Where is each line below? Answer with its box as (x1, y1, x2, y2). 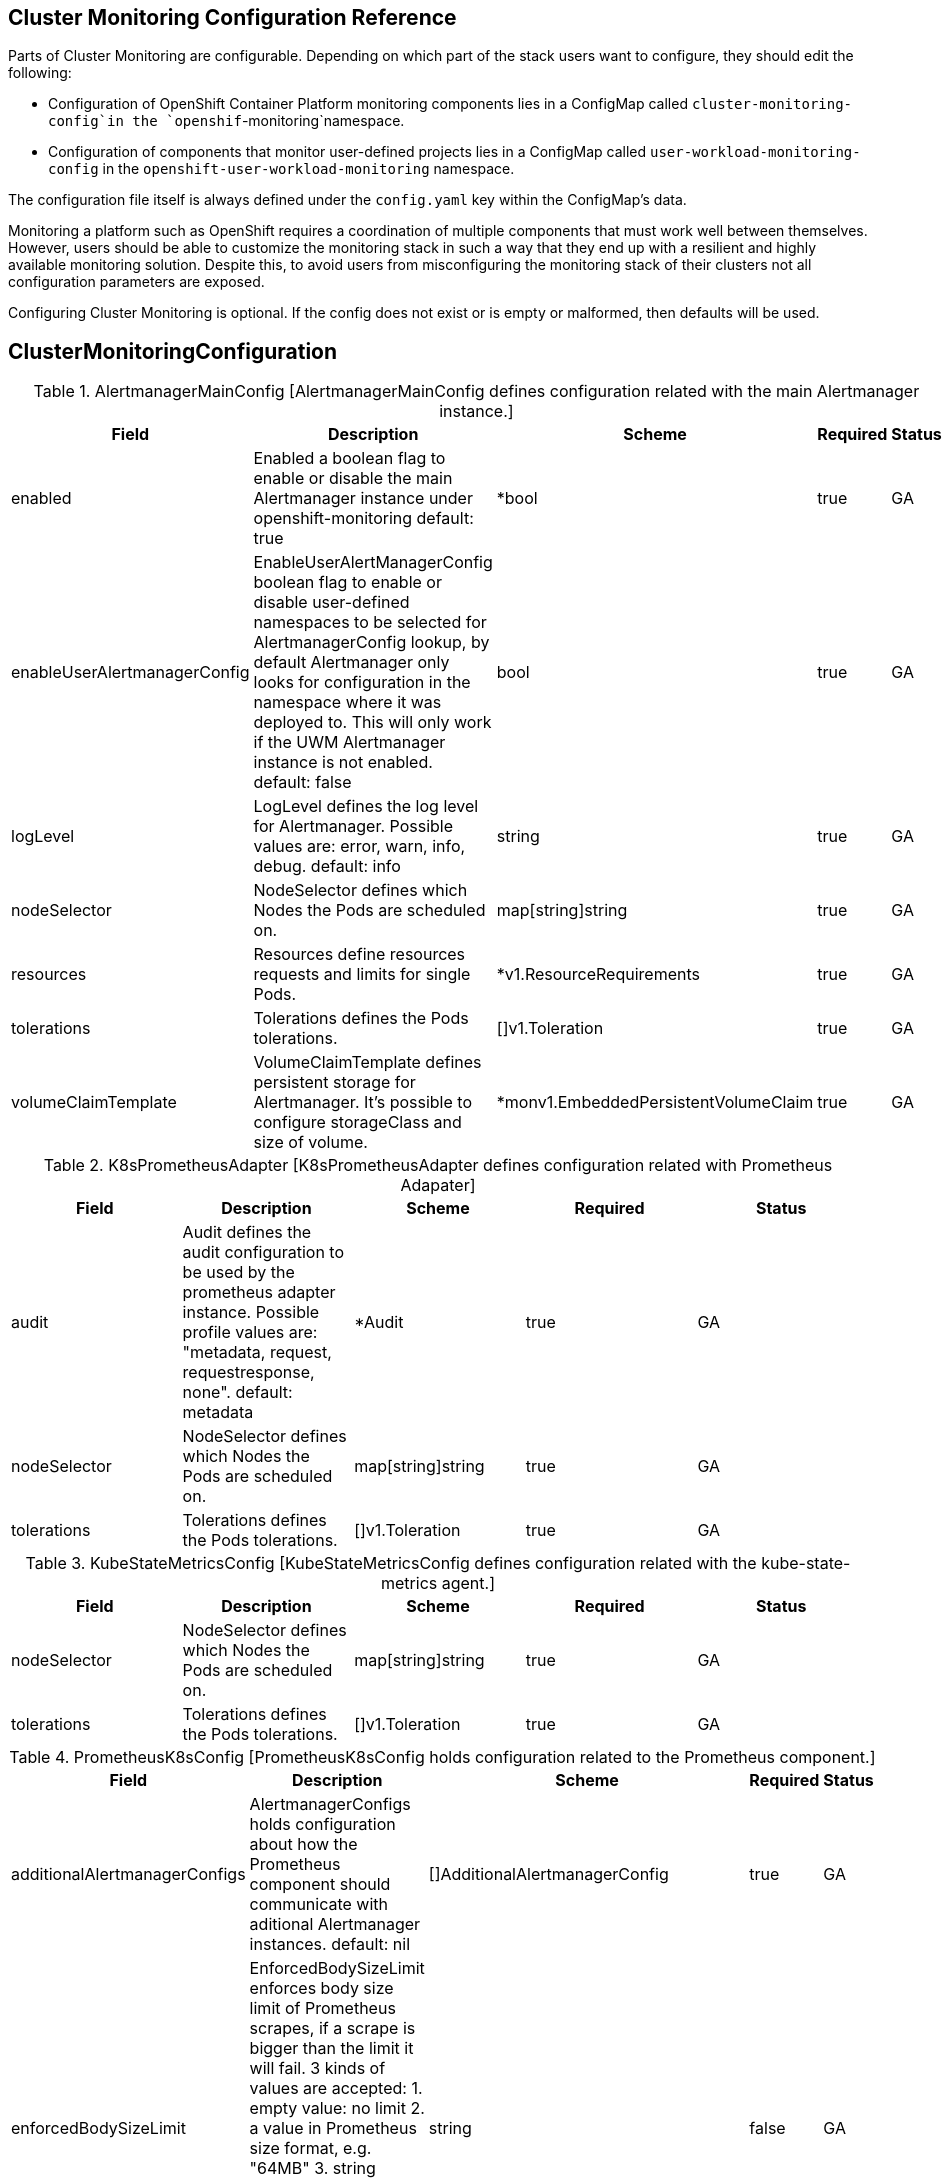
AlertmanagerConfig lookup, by (253, 632, 490, 653)
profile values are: (182, 1322, 318, 1343)
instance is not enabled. (253, 752, 433, 773)
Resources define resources (253, 944, 466, 965)
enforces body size (249, 1978, 394, 1999)
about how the (249, 1834, 358, 1855)
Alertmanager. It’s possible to (253, 1092, 472, 1113)
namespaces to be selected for (253, 612, 487, 633)
